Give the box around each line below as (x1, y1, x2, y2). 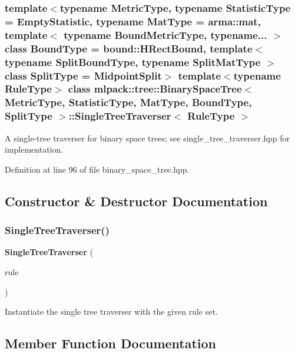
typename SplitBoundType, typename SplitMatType (5, 54, 261, 69)
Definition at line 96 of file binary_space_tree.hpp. (5, 163, 190, 175)
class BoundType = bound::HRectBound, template (5, 41, 253, 55)
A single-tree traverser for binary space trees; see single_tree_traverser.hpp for (5, 131, 290, 144)
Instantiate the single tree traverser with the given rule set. (5, 305, 218, 318)
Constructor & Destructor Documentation (5, 192, 268, 210)
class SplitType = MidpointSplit (5, 68, 162, 83)
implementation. (5, 143, 64, 156)
